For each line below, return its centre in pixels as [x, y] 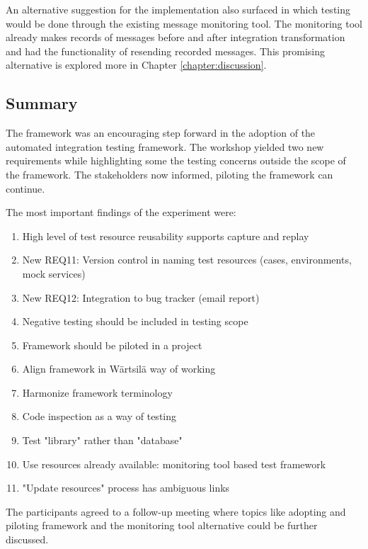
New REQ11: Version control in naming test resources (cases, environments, [187, 260]
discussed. [27, 539]
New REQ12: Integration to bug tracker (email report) [141, 297]
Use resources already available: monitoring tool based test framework [174, 464]
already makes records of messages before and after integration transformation [176, 37]
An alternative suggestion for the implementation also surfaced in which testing [178, 9]
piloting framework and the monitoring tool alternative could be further [162, 525]
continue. [25, 188]
